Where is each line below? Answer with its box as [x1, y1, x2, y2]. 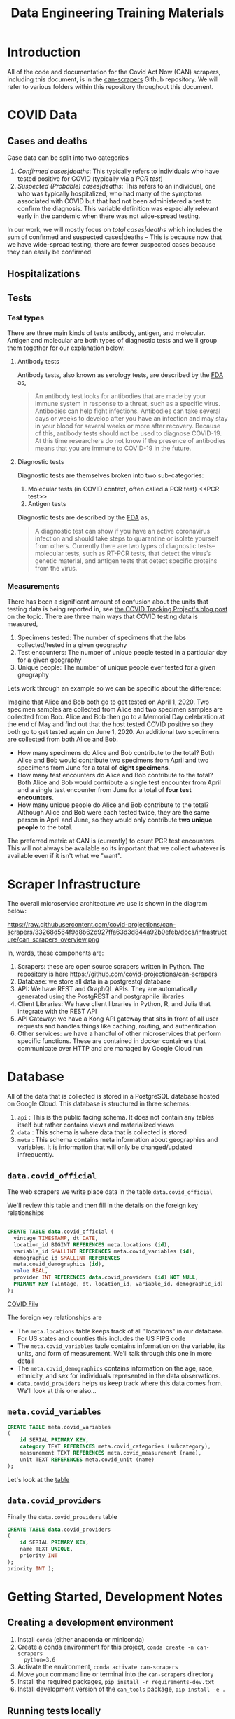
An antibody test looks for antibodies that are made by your [34, 392, 206, 400]
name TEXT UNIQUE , [20, 1546, 73, 1553]
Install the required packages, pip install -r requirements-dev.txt [17, 1677, 215, 1685]
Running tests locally [7, 1705, 101, 1717]
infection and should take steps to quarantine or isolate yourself [34, 534, 219, 543]
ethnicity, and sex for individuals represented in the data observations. [17, 1371, 221, 1380]
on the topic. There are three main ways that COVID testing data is [7, 612, 198, 621]
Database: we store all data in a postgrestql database [17, 977, 171, 986]
